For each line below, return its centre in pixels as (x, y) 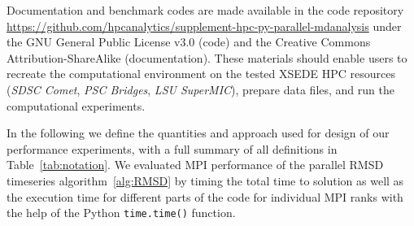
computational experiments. (76, 105)
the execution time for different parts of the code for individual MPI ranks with (205, 196)
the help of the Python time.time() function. (121, 213)
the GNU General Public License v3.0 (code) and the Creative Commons (189, 42)
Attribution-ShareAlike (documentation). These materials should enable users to (207, 57)
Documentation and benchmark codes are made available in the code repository (205, 10)
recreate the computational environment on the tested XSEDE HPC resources (201, 74)
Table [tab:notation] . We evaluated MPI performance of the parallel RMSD (195, 165)
